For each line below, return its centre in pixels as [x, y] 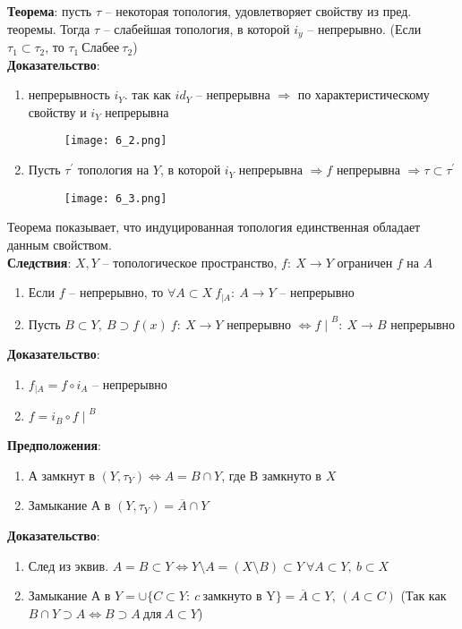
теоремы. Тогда [49, 28]
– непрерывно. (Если [364, 28]
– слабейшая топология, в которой [197, 28]
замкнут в [68, 475]
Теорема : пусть [50, 11]
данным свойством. [60, 244]
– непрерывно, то [116, 292]
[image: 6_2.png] [115, 141]
